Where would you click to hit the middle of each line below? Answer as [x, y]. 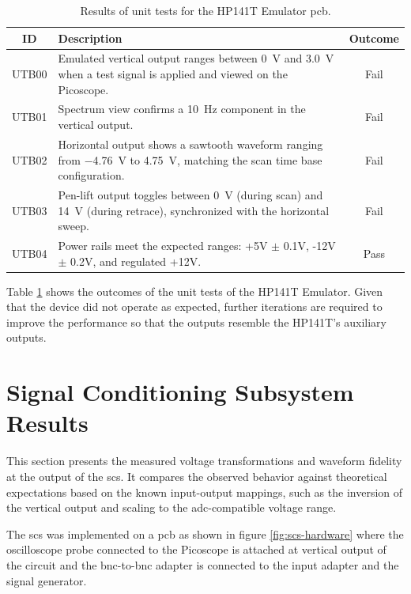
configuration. [91, 175]
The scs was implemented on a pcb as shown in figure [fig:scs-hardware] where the [205, 533]
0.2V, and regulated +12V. [136, 261]
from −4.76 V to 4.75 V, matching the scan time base [190, 159]
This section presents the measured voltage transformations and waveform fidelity [204, 461]
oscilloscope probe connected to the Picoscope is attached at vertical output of [196, 549]
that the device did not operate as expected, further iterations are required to [194, 306]
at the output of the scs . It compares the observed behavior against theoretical [197, 476]
